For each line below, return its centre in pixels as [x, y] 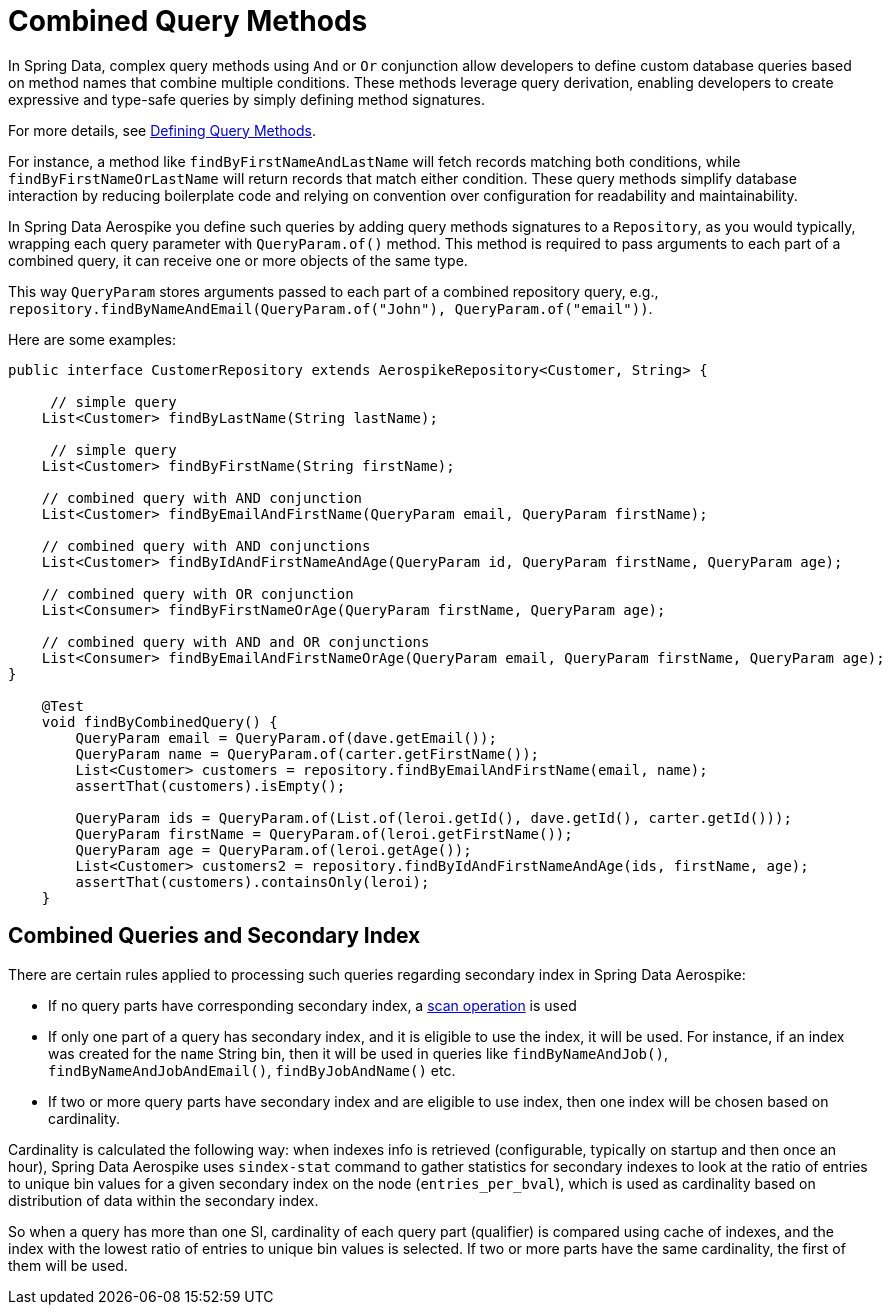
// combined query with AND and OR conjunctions [235, 641]
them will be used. [68, 1265]
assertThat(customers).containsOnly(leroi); [252, 881]
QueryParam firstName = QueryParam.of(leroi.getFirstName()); [324, 833]
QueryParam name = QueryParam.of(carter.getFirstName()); [307, 753]
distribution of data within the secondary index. [163, 1200]
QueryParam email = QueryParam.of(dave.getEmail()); [286, 737]
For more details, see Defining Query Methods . [162, 130]
